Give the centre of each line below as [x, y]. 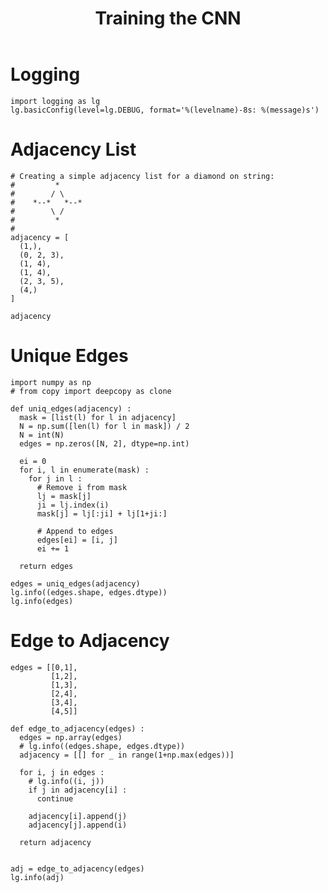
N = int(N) [42, 435]
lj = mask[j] [64, 496]
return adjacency [55, 842]
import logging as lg [55, 101]
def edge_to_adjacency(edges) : [77, 728]
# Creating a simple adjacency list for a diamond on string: [142, 176]
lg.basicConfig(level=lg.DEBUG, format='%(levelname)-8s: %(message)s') [165, 110]
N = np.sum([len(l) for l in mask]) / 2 [104, 426]
